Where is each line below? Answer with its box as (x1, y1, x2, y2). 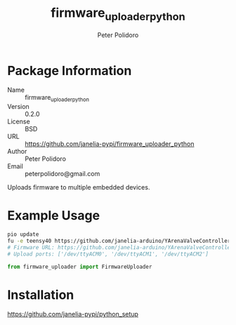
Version (7, 102, 29, 111)
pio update (7, 231, 39, 238)
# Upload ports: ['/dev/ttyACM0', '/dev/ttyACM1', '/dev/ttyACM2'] (7, 251, 209, 258)
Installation (7, 286, 74, 303)
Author (7, 147, 27, 156)
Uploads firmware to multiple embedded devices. (7, 183, 150, 192)
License (7, 117, 30, 126)
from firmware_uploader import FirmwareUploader (7, 263, 152, 270)
